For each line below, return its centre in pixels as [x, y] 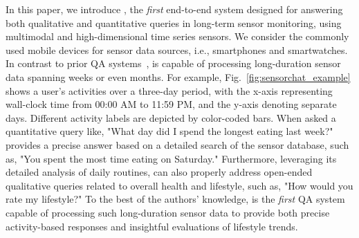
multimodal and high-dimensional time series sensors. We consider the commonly [177, 36]
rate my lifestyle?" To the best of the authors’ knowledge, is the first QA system [175, 199]
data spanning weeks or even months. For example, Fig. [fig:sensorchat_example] [178, 76]
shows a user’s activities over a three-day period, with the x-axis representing [169, 90]
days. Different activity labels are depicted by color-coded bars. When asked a [171, 117]
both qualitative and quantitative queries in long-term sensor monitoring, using [174, 22]
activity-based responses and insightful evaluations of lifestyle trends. [152, 226]
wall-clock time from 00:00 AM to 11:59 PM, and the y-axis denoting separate [171, 104]
